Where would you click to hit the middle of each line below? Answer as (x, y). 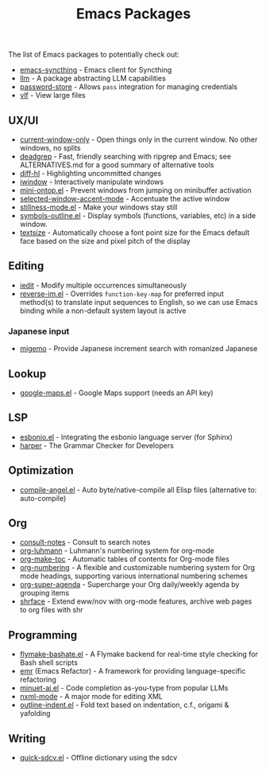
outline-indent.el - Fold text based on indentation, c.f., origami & (124, 705)
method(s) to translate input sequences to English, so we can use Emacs (139, 302)
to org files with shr (51, 610)
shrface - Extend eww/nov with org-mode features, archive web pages (136, 601)
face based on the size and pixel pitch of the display (105, 241)
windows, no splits (50, 148)
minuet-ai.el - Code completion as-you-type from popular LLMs (124, 688)
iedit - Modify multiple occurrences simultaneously (103, 285)
